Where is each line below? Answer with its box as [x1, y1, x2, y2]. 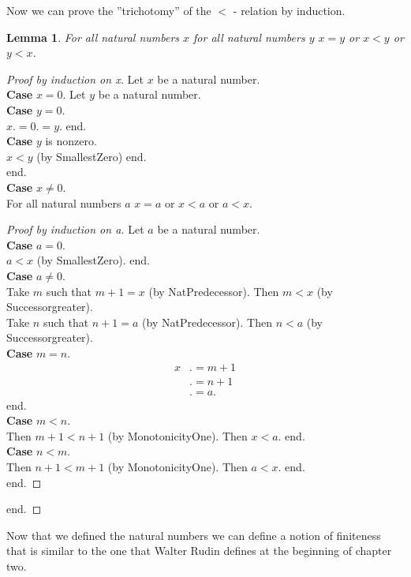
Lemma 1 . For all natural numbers [6, 28, 180, 45]
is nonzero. [45, 133, 97, 149]
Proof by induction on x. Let [6, 70, 144, 87]
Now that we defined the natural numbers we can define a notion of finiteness [6, 526, 381, 543]
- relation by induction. [233, 2, 346, 18]
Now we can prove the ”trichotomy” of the [6, 2, 211, 18]
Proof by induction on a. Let [6, 221, 144, 238]
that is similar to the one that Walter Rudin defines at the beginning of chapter [6, 542, 392, 559]
